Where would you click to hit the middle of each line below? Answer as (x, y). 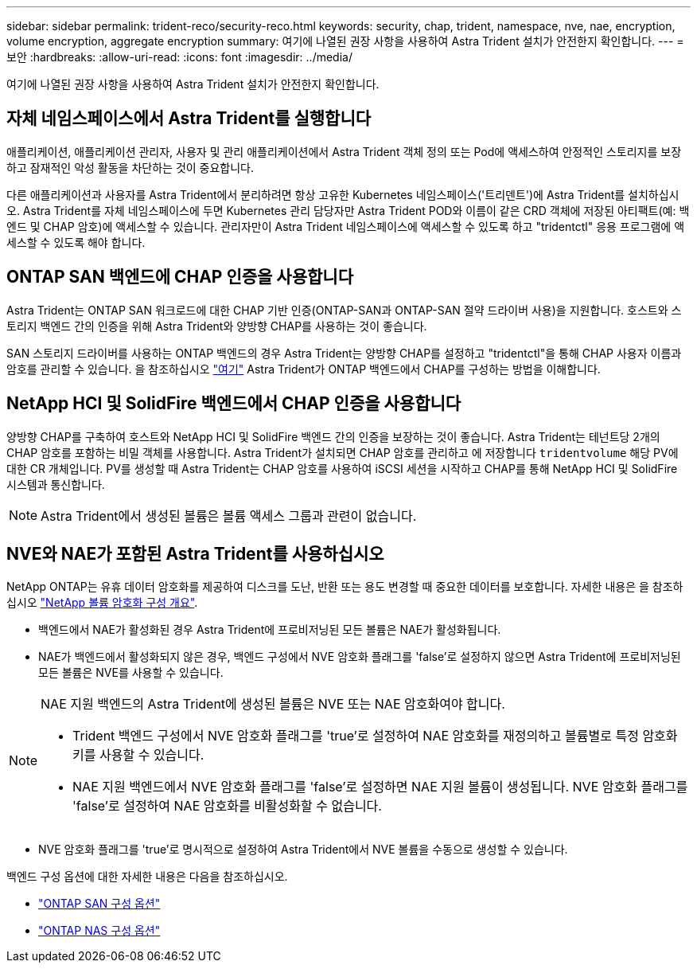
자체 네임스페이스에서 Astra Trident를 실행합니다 (189, 119)
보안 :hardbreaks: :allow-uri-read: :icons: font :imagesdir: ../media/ (179, 57)
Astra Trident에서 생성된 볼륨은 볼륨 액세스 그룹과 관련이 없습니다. (229, 516)
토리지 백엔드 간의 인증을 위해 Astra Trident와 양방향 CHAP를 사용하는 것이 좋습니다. (217, 326)
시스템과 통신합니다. (56, 484)
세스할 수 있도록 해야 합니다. (76, 242)
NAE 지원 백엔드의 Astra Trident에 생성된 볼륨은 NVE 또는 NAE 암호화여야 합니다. (273, 704)
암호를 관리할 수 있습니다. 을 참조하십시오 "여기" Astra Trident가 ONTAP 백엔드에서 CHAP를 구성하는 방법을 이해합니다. (304, 369)
